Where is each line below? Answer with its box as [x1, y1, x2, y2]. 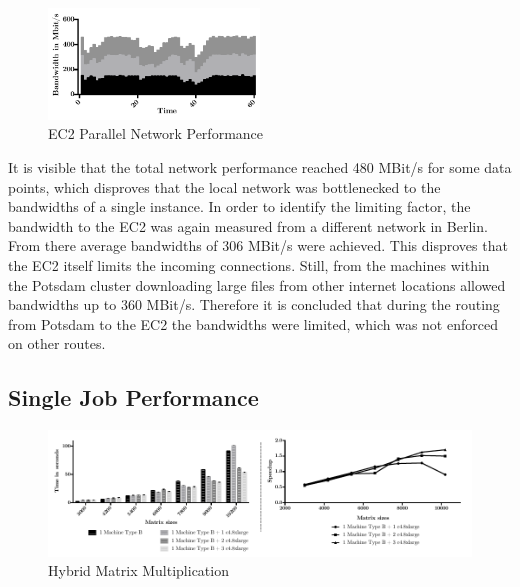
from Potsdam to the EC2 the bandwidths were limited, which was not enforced [8, 313, 498, 334]
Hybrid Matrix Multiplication [48, 560, 229, 581]
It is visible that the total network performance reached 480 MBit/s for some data [8, 157, 512, 177]
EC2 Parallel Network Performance [48, 123, 264, 144]
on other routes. [8, 333, 106, 354]
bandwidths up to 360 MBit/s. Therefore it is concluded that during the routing [8, 294, 500, 315]
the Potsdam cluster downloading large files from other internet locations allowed [8, 274, 506, 295]
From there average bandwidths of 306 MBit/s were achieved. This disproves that [8, 235, 508, 256]
